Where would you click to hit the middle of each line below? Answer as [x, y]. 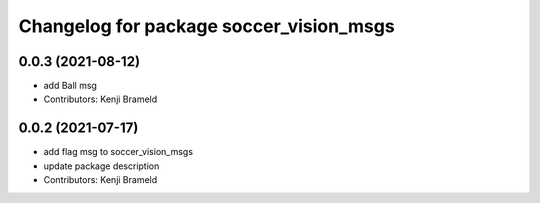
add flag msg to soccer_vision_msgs [118, 152]
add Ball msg [70, 86]
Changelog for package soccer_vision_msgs [206, 26]
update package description [101, 166]
